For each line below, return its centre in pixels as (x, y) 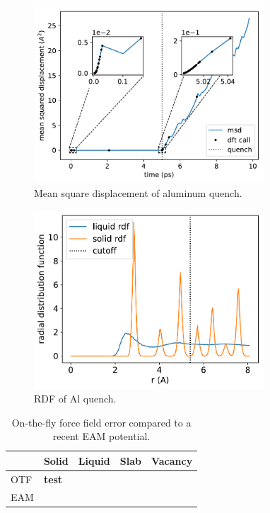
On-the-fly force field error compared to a (101, 422)
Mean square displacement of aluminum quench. (138, 192)
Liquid (94, 460)
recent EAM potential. (101, 436)
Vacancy (172, 460)
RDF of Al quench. (75, 399)
